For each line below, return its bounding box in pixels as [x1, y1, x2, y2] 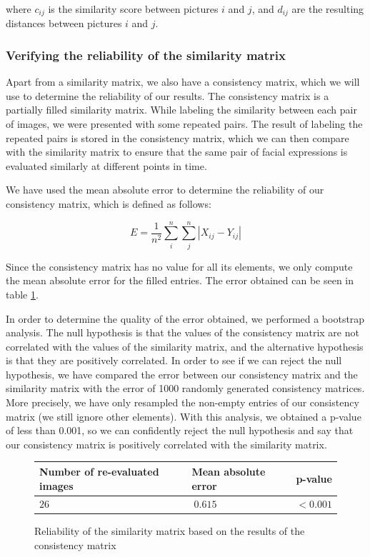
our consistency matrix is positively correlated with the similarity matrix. [6, 436, 327, 451]
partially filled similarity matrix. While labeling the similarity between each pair [6, 102, 357, 117]
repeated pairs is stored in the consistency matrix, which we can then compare [6, 130, 349, 145]
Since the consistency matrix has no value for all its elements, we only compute [6, 259, 353, 274]
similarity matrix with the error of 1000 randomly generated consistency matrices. [6, 381, 365, 396]
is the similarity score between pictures [48, 1, 219, 16]
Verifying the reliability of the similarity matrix [6, 46, 286, 64]
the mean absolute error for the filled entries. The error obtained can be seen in [6, 273, 354, 288]
